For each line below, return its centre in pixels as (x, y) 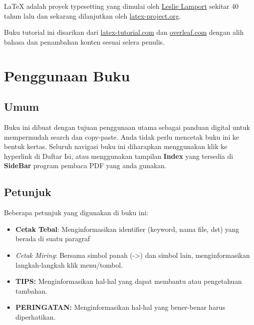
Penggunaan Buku (67, 75)
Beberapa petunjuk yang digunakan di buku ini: (76, 212)
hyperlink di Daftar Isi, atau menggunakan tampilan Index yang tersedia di (119, 156)
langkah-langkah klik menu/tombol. (69, 264)
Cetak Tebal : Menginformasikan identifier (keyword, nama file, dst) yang (127, 229)
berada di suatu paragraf (53, 238)
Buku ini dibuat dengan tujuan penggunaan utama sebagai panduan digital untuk (127, 127)
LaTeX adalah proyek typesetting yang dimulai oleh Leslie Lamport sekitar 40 (121, 6)
